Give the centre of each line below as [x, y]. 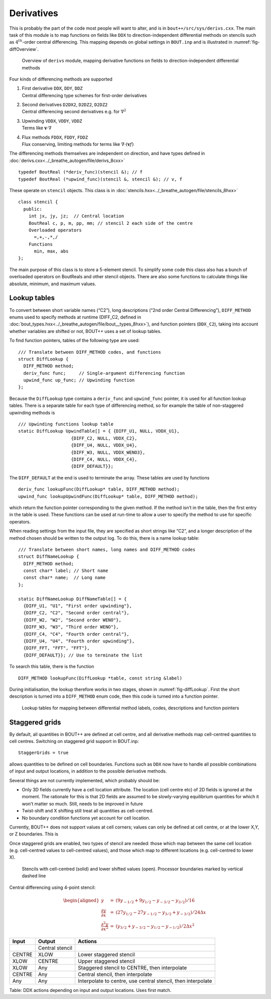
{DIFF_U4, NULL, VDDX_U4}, [104, 445]
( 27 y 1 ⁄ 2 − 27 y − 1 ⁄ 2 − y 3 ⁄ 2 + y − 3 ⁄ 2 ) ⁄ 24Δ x [161, 913]
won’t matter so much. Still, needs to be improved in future [82, 804]
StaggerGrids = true [43, 753]
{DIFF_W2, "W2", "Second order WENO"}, [72, 620]
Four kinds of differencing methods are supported [61, 79]
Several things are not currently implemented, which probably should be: [85, 780]
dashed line [34, 876]
